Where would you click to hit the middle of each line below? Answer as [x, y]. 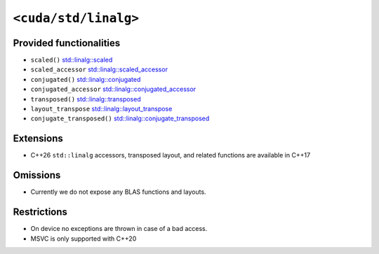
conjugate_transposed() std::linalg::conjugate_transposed [120, 118]
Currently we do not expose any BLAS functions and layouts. [118, 192]
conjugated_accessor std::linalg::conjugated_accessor [113, 89]
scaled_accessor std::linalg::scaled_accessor [99, 69]
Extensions [38, 139]
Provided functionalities [67, 43]
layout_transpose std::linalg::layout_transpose [101, 109]
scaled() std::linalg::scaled [72, 60]
